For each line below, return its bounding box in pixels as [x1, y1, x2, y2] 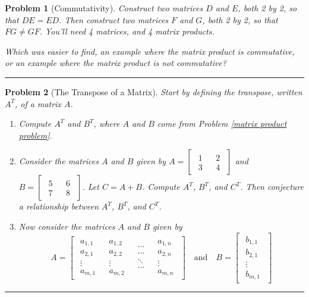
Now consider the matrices [18, 220, 115, 232]
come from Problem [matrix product [157, 117, 287, 130]
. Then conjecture [240, 180, 304, 193]
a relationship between [18, 200, 99, 212]
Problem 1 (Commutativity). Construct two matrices [5, 2, 203, 14]
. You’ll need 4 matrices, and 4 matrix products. [39, 25, 215, 37]
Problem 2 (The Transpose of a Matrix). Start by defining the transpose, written [5, 85, 302, 98]
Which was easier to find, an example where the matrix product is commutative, [5, 45, 295, 57]
